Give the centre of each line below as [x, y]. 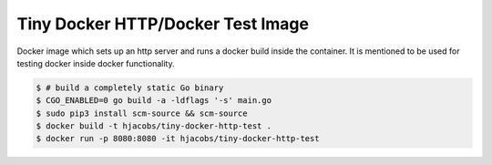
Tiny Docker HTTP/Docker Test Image [163, 24]
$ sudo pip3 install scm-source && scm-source [142, 113]
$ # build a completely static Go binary [130, 88]
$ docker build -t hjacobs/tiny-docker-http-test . [154, 126]
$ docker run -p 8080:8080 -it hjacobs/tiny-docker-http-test [178, 139]
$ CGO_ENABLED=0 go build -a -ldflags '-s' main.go [154, 101]
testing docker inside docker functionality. [96, 63]
